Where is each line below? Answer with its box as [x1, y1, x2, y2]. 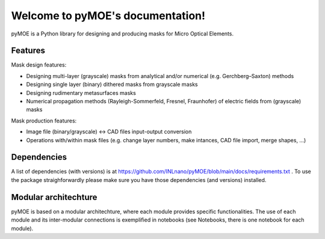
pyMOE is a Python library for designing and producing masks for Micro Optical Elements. [11, 30, 234, 37]
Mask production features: [11, 117, 77, 124]
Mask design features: [11, 61, 67, 68]
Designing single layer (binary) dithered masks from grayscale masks [26, 81, 198, 88]
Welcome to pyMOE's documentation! [11, 9, 206, 22]
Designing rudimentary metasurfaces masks [26, 89, 137, 96]
